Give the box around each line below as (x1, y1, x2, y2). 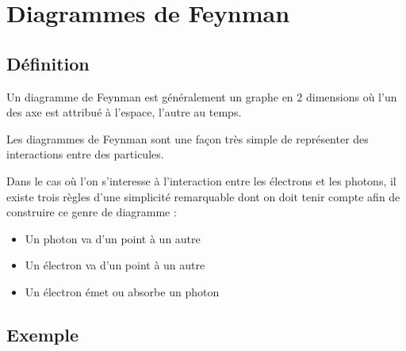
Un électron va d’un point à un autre (25, 257, 205, 273)
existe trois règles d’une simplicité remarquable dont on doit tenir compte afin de (6, 188, 400, 204)
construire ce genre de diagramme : (6, 204, 177, 220)
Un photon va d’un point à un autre (25, 230, 201, 246)
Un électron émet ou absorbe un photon (25, 283, 220, 299)
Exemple (6, 322, 79, 346)
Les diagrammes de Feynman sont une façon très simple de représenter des (6, 130, 369, 147)
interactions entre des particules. (6, 146, 164, 162)
